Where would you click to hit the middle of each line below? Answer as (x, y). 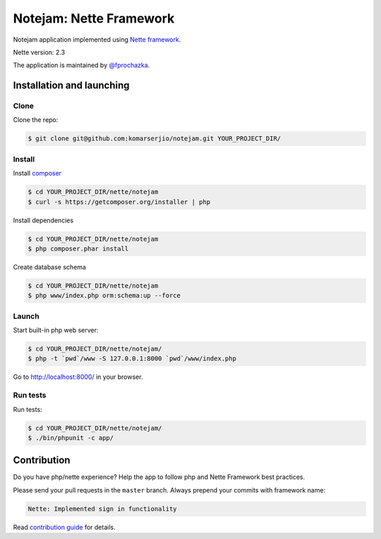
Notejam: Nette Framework (94, 18)
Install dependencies (43, 220)
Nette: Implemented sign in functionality (102, 509)
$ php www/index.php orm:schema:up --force (104, 296)
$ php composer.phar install (78, 248)
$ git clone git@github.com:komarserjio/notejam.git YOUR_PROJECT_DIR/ (155, 139)
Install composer (37, 174)
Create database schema (49, 267)
